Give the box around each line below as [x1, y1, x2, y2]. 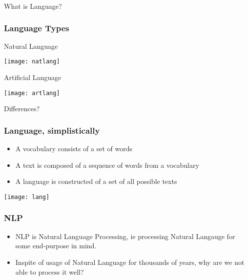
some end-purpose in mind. [15, 240, 97, 251]
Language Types [4, 21, 69, 34]
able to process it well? [15, 266, 84, 277]
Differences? [4, 103, 40, 114]
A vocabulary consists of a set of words [15, 143, 133, 154]
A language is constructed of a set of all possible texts [15, 176, 177, 186]
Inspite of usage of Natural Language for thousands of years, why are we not [15, 257, 245, 267]
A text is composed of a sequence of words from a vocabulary [15, 160, 199, 170]
